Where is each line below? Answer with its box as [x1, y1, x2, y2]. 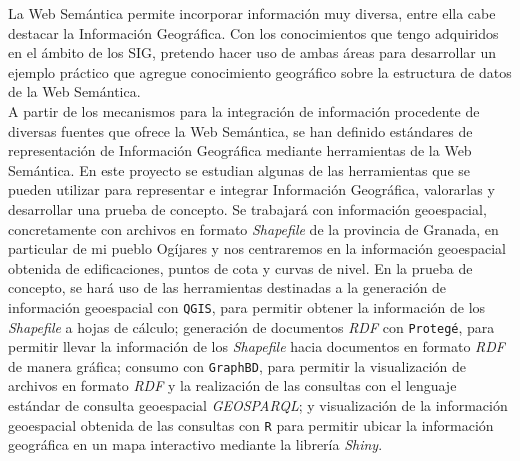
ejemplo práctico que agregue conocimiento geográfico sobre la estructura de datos [8, 61, 512, 82]
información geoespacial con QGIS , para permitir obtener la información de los [8, 296, 486, 317]
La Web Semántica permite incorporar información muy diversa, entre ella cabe [8, 3, 496, 23]
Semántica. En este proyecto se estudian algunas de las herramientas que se [8, 159, 471, 180]
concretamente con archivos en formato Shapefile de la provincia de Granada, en [8, 218, 499, 239]
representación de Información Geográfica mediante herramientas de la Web [8, 140, 472, 161]
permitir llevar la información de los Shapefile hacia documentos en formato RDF [8, 336, 506, 357]
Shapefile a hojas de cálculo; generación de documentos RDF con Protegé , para [8, 316, 495, 337]
